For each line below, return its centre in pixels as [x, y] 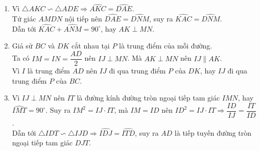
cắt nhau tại [91, 46]
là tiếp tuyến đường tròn [213, 132]
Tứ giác [24, 19]
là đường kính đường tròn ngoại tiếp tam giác [148, 98]
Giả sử [22, 46]
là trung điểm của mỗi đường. [166, 46]
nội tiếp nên [83, 19]
